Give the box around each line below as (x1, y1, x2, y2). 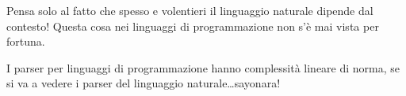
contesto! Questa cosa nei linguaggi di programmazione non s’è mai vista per (6, 17, 379, 34)
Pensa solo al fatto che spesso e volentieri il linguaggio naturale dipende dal (6, 2, 373, 18)
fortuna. (6, 33, 45, 50)
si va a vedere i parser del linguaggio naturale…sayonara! (6, 75, 281, 91)
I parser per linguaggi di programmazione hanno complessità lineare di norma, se (6, 59, 400, 76)
